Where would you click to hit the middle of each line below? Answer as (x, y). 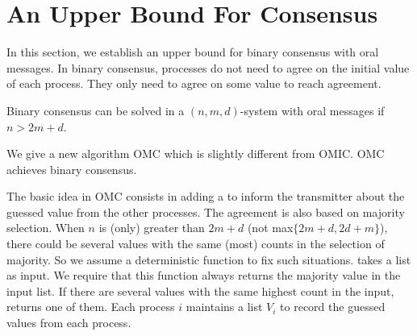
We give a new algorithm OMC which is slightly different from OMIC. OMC (196, 153)
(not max (270, 228)
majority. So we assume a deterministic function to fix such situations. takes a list (209, 259)
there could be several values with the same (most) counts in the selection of (196, 244)
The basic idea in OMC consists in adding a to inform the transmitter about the (206, 196)
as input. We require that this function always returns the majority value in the (204, 275)
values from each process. (69, 323)
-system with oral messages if (312, 110)
